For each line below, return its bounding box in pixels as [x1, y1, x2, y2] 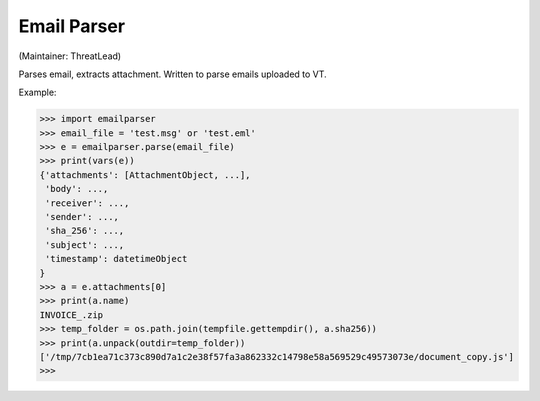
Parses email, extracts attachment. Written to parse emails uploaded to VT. [18, 68, 327, 80]
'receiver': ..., [45, 197, 130, 209]
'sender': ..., [45, 211, 120, 223]
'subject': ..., [45, 239, 125, 250]
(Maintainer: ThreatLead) [18, 50, 122, 62]
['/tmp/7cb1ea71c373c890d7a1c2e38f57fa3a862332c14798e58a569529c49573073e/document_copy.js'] [39, 351, 515, 362]
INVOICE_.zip [39, 309, 104, 320]
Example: [18, 86, 57, 99]
